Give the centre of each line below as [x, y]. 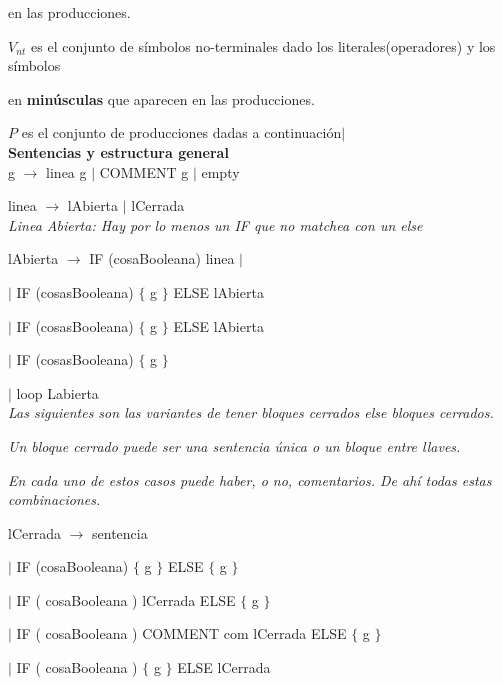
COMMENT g [144, 171]
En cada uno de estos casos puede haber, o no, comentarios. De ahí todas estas [250, 479]
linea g [66, 171]
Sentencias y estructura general [118, 151]
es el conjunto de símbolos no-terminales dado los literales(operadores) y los [263, 45]
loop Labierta [57, 392]
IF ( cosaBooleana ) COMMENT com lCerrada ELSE [181, 633]
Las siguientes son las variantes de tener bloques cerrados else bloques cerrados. [251, 412]
